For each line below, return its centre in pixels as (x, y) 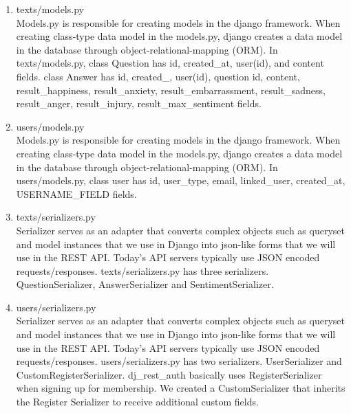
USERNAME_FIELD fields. (76, 193)
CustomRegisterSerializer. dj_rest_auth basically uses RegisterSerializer (169, 374)
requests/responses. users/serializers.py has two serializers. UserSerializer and (179, 361)
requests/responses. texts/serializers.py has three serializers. (142, 270)
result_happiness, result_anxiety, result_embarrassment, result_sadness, (171, 90)
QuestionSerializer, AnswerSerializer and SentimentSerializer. (145, 284)
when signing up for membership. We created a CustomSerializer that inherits (181, 388)
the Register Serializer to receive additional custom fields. (137, 402)
